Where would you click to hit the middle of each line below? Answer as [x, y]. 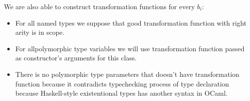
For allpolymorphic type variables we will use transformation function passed [130, 48]
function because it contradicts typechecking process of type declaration [122, 83]
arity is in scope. [40, 32]
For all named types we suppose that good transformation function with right [131, 22]
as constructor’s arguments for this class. [76, 58]
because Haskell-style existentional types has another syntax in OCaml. [121, 93]
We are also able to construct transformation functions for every [100, 6]
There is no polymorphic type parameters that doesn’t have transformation [127, 74]
